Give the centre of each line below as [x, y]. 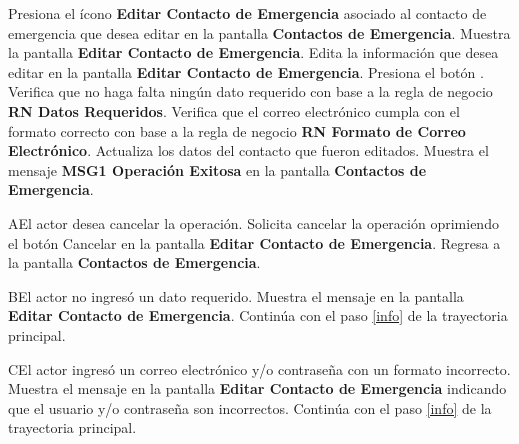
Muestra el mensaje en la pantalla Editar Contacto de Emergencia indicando [257, 388]
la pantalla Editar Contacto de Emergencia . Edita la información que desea [253, 52]
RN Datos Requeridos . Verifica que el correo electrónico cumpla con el [234, 110]
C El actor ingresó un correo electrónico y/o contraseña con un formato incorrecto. [259, 368]
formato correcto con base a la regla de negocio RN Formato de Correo [237, 130]
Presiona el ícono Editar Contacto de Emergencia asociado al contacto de [247, 13]
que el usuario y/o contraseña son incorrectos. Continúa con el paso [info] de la [250, 407]
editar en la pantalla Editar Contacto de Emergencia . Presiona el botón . [246, 71]
